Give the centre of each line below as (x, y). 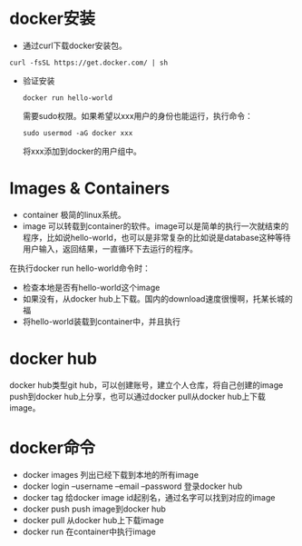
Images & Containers (90, 189)
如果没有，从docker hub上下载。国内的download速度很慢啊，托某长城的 (157, 298)
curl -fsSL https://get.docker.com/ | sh (89, 63)
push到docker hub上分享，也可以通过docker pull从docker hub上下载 (137, 396)
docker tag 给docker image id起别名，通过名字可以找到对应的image (149, 497)
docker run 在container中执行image (89, 531)
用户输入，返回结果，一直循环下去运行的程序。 (110, 248)
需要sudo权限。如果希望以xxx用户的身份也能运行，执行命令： (138, 115)
